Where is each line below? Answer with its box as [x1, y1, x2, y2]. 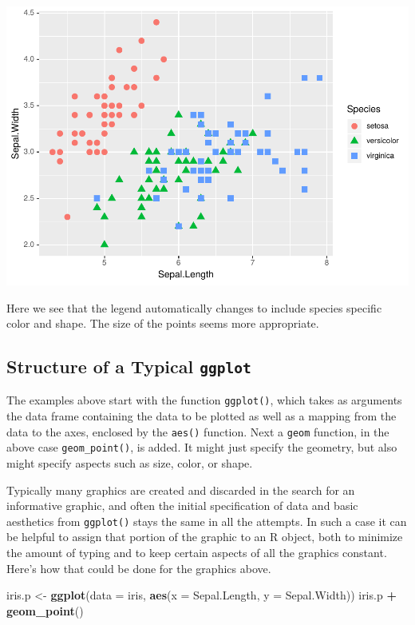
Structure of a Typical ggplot [6, 354, 251, 379]
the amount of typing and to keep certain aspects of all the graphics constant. [6, 544, 387, 561]
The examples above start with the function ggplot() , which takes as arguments [6, 392, 402, 408]
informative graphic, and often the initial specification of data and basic [6, 497, 358, 514]
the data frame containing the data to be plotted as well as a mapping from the [6, 408, 397, 424]
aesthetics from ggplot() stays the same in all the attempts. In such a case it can [6, 512, 407, 529]
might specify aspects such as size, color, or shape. [6, 455, 253, 472]
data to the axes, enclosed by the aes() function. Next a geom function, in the [6, 423, 389, 440]
